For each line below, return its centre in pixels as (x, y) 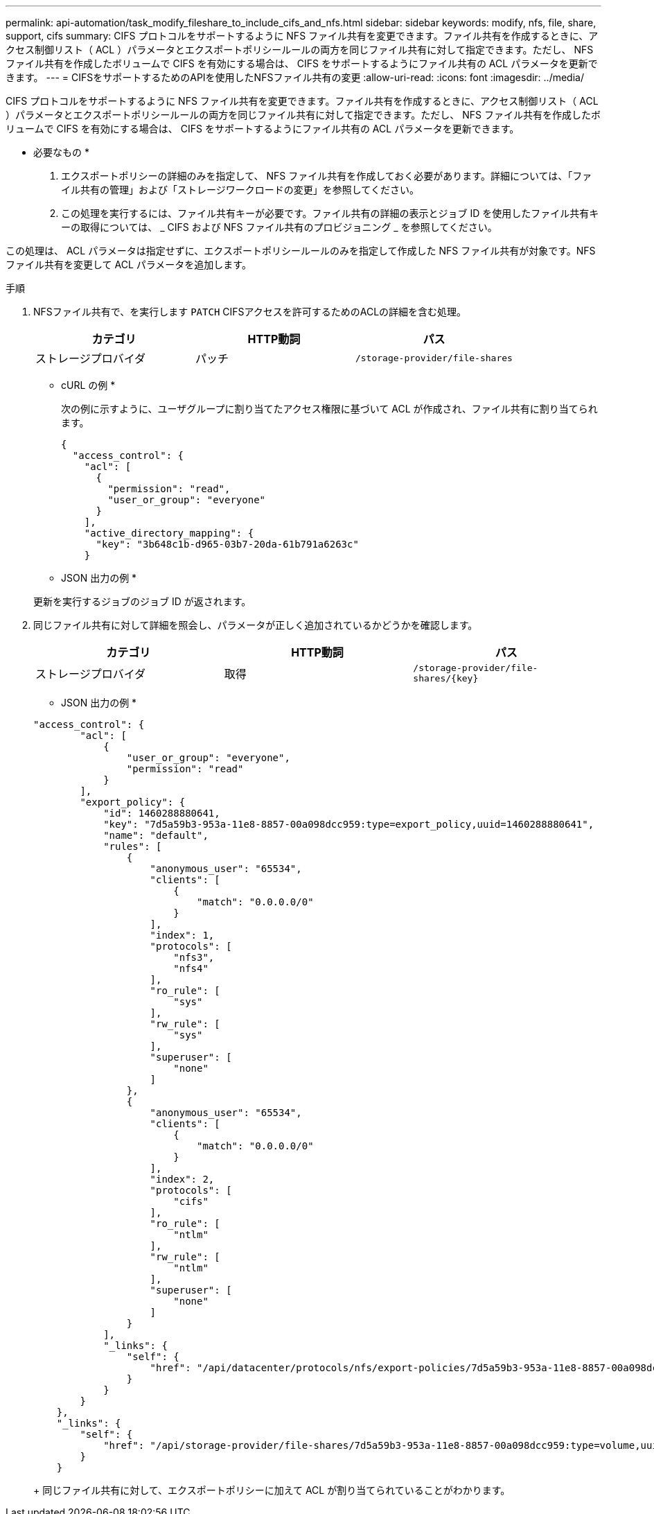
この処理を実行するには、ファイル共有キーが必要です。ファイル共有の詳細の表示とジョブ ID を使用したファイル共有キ (330, 213)
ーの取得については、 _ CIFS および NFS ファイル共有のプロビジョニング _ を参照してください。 (279, 227)
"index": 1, (182, 935)
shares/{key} (446, 678)
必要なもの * (61, 152)
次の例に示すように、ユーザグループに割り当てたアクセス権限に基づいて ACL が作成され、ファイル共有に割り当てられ (329, 409)
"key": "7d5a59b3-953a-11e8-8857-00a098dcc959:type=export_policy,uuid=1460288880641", (349, 824)
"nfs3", (194, 957)
